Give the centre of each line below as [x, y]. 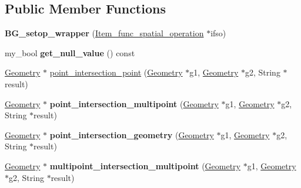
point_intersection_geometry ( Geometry [132, 134]
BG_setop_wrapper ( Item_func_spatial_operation [104, 33]
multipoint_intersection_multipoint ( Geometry [145, 165]
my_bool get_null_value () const [70, 52]
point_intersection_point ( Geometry [116, 72]
